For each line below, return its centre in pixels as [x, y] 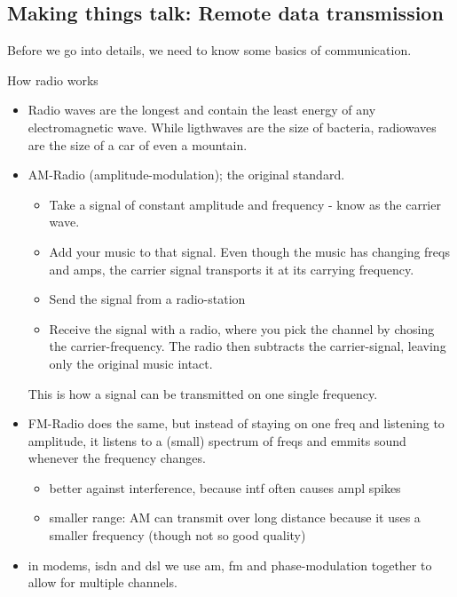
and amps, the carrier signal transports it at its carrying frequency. [232, 269]
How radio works [53, 80]
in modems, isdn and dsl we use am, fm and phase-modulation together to [230, 565]
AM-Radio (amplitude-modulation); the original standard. [186, 175]
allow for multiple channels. [102, 582]
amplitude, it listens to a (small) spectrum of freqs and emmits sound [217, 440]
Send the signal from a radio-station [147, 299]
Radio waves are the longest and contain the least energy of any [202, 110]
